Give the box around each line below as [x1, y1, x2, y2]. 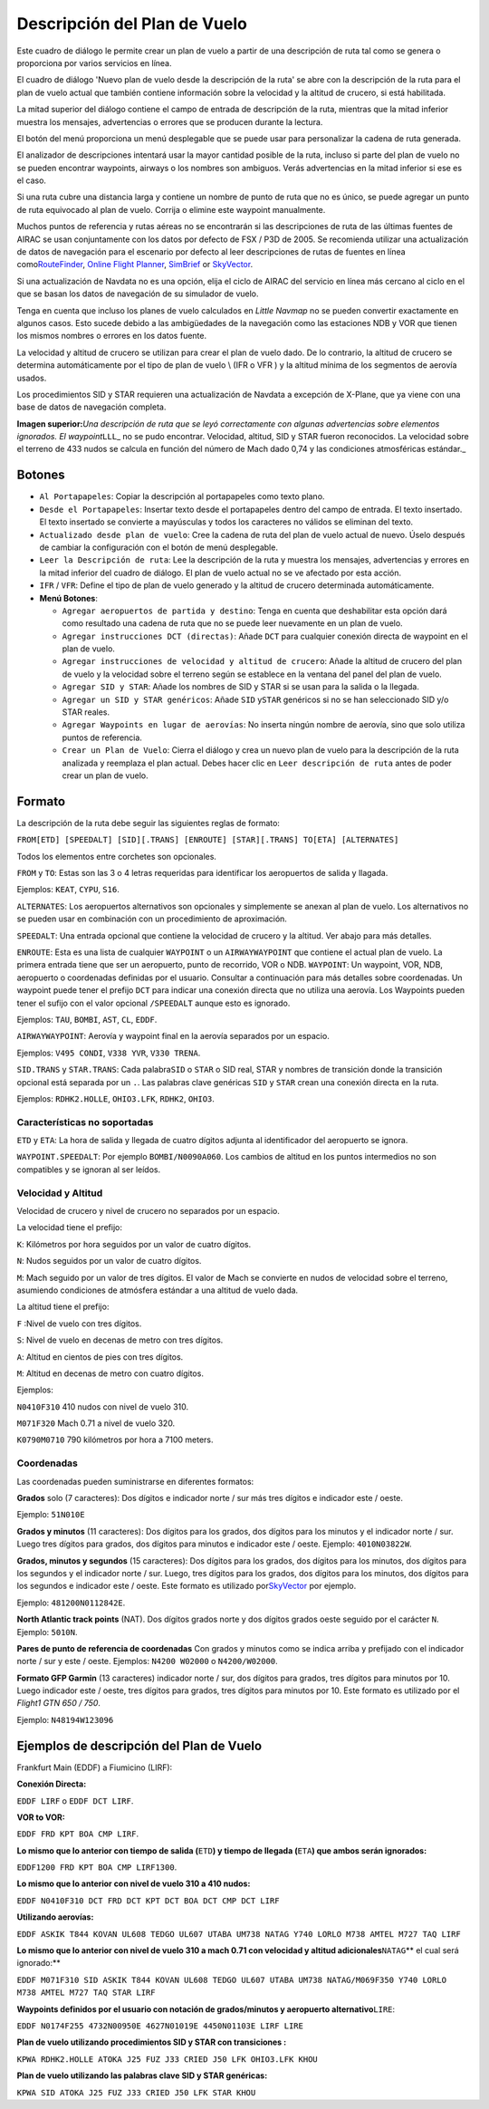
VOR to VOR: [16, 1812, 65, 1823]
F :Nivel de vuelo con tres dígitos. [16, 1318, 142, 1329]
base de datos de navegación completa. [16, 401, 167, 412]
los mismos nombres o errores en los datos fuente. [16, 331, 207, 342]
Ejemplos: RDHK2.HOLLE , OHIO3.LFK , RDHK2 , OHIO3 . [16, 1093, 215, 1104]
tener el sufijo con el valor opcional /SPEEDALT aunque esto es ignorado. [16, 997, 291, 1008]
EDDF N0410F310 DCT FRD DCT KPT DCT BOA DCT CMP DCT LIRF [16, 1895, 280, 1906]
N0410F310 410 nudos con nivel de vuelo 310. [16, 1401, 189, 1412]
